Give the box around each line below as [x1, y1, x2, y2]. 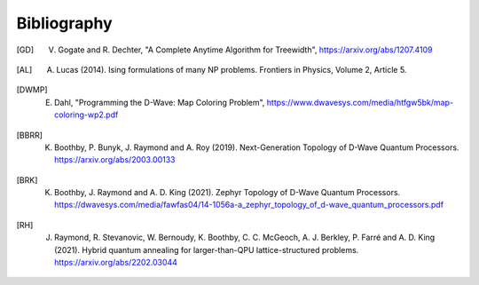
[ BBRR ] [16, 130, 43, 140]
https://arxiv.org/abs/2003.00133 [54, 154, 176, 165]
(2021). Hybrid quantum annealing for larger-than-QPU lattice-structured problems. [54, 244, 359, 255]
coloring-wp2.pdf [54, 109, 119, 120]
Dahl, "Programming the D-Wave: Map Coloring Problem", [54, 97, 265, 107]
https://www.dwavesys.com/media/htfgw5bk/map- [266, 97, 454, 107]
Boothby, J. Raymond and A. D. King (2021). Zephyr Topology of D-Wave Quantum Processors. [54, 187, 401, 198]
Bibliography [16, 13, 113, 33]
